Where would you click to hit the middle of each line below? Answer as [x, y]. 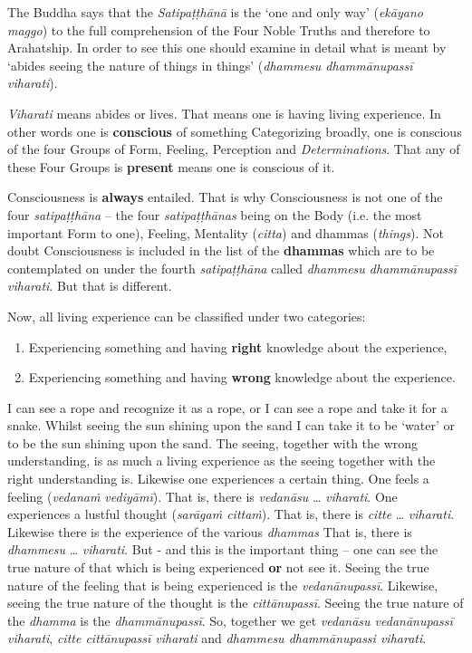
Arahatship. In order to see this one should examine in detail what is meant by [227, 48]
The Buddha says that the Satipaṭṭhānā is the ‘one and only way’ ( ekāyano [215, 12]
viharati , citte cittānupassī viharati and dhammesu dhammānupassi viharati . [217, 638]
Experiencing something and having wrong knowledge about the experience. [242, 377]
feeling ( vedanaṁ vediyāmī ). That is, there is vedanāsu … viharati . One [202, 496]
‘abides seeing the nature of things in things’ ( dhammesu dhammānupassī [210, 65]
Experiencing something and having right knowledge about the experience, [238, 346]
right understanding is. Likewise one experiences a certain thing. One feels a [218, 479]
